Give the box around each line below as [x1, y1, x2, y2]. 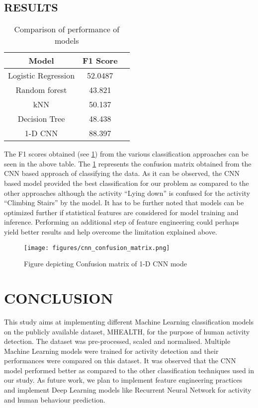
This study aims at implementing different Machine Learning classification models [4, 316, 254, 326]
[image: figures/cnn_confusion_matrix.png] [24, 244, 170, 251]
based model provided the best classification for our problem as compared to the [4, 177, 249, 188]
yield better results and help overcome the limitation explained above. [4, 226, 217, 237]
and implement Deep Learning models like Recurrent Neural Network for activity [4, 385, 252, 395]
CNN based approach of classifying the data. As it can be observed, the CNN [4, 168, 240, 178]
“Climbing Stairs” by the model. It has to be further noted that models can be [4, 197, 244, 208]
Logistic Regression [8, 70, 75, 82]
